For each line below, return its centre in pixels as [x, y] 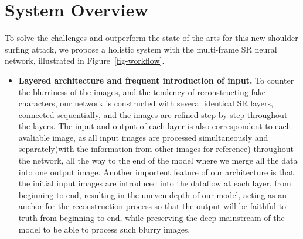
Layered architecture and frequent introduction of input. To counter [156, 80]
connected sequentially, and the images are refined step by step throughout [153, 114]
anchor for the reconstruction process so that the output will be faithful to [152, 206]
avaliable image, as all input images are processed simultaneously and [143, 137]
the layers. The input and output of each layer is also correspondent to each [155, 126]
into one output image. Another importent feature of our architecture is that [156, 172]
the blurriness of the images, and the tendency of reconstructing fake [142, 91]
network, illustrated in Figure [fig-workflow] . [85, 60]
